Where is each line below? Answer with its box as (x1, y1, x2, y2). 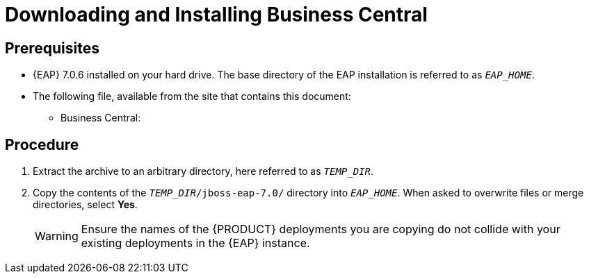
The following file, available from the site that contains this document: (33, 90, 351, 103)
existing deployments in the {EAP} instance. (81, 236, 310, 251)
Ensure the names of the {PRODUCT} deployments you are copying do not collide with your (81, 222, 560, 237)
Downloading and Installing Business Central (5, 3, 428, 26)
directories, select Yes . (33, 198, 138, 211)
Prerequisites (5, 39, 99, 57)
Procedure (5, 135, 79, 153)
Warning (35, 229, 79, 244)
